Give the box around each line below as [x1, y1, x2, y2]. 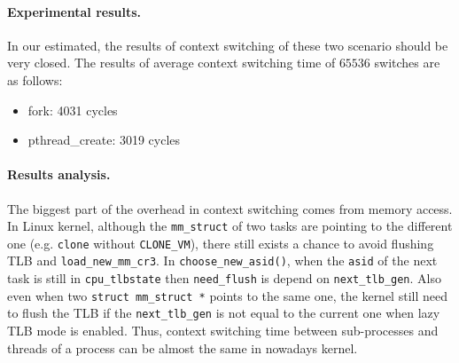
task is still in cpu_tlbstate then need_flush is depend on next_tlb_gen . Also [7, 269, 441, 288]
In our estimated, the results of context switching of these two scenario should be [7, 36, 448, 54]
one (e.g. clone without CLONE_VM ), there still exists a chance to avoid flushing [7, 233, 434, 252]
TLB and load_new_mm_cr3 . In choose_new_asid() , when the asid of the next [7, 251, 438, 270]
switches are [374, 53, 440, 72]
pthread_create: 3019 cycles [27, 130, 181, 149]
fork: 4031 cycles [27, 100, 118, 119]
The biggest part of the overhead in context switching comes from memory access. [7, 199, 453, 217]
